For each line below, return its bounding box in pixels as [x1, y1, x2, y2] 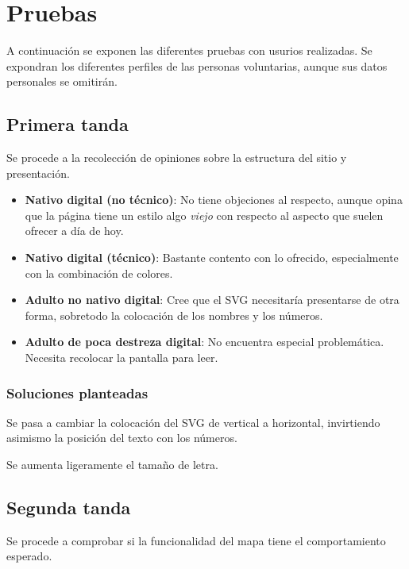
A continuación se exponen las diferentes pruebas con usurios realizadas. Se [6, 42, 372, 59]
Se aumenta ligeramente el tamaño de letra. [6, 456, 218, 473]
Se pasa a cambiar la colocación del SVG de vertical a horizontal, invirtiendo [6, 413, 380, 430]
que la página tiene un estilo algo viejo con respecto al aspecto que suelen [25, 206, 384, 223]
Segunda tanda [6, 495, 131, 520]
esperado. [6, 548, 52, 564]
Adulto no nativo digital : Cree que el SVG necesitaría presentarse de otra [25, 291, 399, 308]
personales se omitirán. [6, 73, 118, 90]
